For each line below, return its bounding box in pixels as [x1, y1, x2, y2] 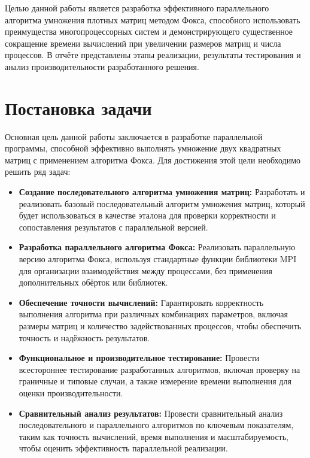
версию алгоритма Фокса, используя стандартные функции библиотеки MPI [19, 253, 297, 265]
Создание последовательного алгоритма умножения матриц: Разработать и [19, 186, 305, 198]
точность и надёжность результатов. [19, 331, 150, 344]
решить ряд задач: [5, 165, 71, 178]
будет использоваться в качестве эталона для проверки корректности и [19, 209, 276, 222]
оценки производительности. [19, 386, 123, 399]
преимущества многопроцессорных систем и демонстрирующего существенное [5, 25, 293, 38]
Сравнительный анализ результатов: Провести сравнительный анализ [19, 407, 283, 419]
